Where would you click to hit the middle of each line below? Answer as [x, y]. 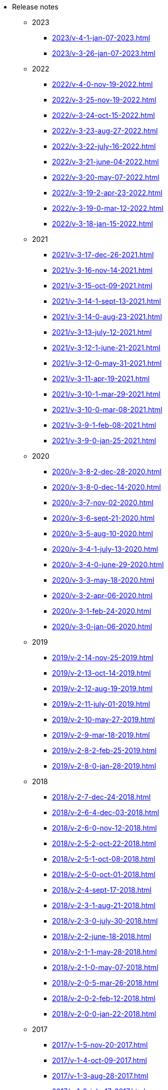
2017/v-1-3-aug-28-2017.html [100, 1076]
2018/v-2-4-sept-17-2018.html [102, 890]
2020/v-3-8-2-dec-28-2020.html [107, 472]
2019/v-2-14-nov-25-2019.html [103, 657]
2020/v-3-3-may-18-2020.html [103, 580]
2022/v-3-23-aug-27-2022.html [105, 131]
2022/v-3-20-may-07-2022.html [106, 177]
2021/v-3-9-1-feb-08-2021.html [104, 425]
